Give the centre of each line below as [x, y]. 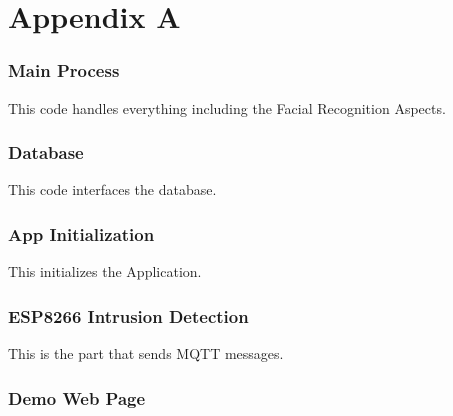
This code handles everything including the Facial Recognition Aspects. [227, 107]
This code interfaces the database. [112, 189]
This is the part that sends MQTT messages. [146, 353]
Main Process [64, 70]
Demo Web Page [77, 397]
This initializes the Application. [105, 271]
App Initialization [81, 233]
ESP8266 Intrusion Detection [128, 315]
